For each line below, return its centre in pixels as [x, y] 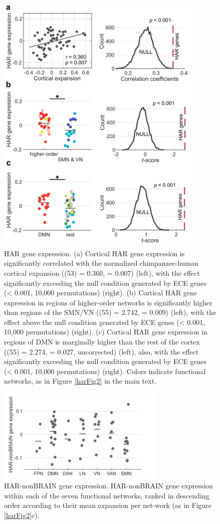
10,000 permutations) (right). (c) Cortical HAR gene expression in [106, 332]
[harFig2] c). [22, 515]
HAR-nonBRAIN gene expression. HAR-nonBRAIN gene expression [108, 486]
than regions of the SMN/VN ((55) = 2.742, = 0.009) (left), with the [110, 312]
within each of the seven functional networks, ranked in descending [107, 495]
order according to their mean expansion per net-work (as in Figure [108, 505]
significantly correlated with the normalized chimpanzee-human [101, 263]
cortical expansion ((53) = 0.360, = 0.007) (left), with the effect [102, 273]
